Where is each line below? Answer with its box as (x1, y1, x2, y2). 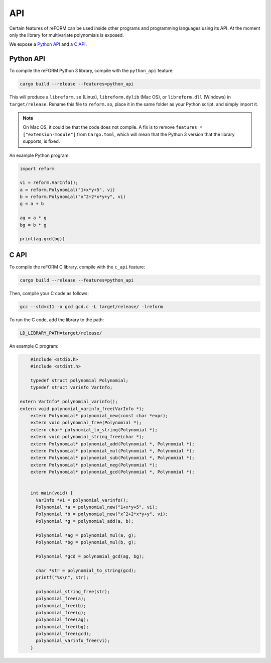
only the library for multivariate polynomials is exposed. (9, 32, 124, 38)
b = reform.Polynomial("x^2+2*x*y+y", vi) (20, 194, 126, 200)
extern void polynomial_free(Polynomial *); (30, 420, 142, 426)
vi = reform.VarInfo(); (20, 180, 79, 185)
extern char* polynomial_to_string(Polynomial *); (30, 427, 158, 432)
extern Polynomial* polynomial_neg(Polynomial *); (30, 462, 158, 467)
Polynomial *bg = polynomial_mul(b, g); (36, 539, 137, 545)
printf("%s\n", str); (36, 575, 89, 580)
